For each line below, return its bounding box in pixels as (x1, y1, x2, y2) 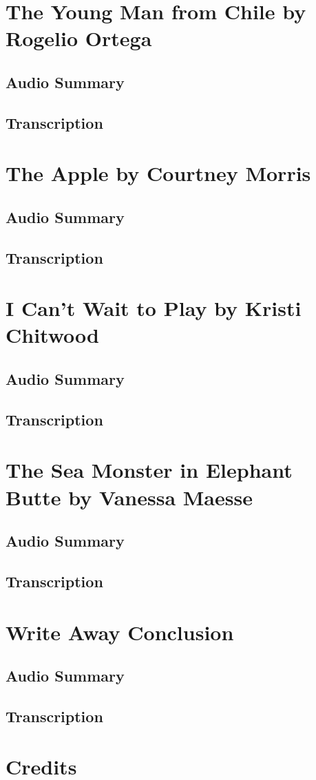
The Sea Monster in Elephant (6, 456, 293, 484)
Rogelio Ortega (6, 24, 152, 52)
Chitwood (6, 321, 99, 349)
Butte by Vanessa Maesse (6, 483, 253, 511)
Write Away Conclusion (6, 618, 234, 646)
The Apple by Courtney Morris (6, 159, 311, 187)
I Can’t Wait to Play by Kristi (6, 294, 302, 322)
